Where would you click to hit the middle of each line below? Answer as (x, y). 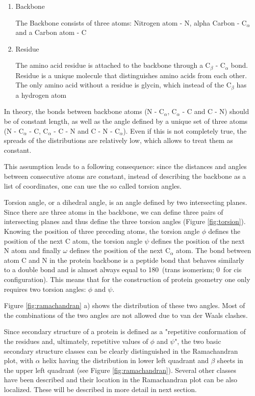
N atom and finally (32, 250)
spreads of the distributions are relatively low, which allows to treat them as (118, 140)
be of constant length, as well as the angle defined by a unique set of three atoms (126, 121)
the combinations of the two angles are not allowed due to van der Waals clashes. (126, 315)
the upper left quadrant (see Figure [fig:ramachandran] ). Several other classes (120, 370)
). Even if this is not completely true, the (185, 130)
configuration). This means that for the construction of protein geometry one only (127, 279)
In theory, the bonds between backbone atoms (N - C (84, 111)
